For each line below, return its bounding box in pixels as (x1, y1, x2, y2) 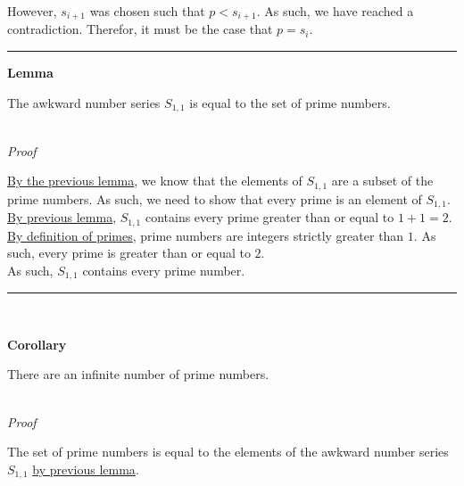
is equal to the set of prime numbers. (189, 93, 391, 111)
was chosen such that (89, 2, 205, 20)
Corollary (7, 334, 67, 353)
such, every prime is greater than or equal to (7, 243, 251, 262)
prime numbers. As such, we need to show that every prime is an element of (7, 189, 422, 208)
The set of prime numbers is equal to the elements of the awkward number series (7, 442, 449, 461)
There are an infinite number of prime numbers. (7, 365, 269, 383)
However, (7, 2, 57, 20)
